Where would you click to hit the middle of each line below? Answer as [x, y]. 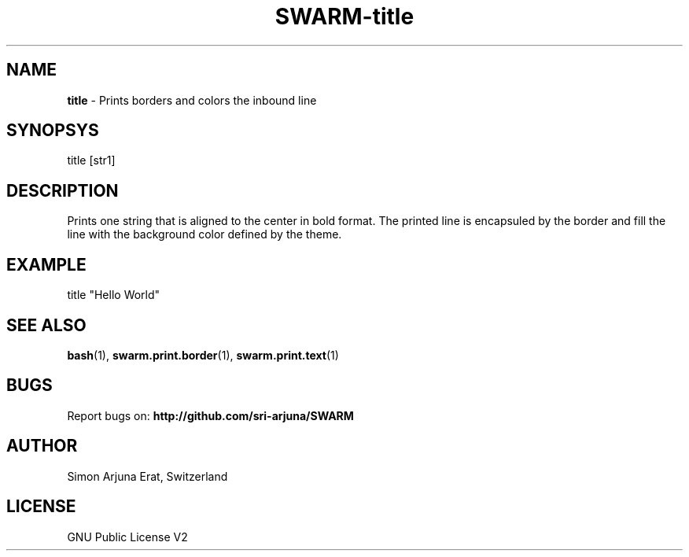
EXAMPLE [46, 264]
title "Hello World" [114, 295]
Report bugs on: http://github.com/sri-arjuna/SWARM [210, 415]
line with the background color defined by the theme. [204, 234]
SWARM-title [344, 17]
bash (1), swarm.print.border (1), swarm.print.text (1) [203, 355]
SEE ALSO [46, 325]
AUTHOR [42, 446]
